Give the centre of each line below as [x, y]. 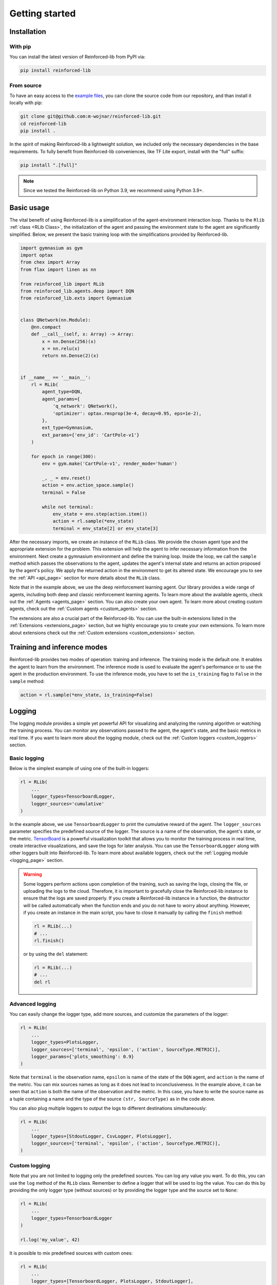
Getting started [43, 13]
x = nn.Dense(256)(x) [69, 341]
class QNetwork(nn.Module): [55, 320]
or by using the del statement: [56, 954]
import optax [37, 255]
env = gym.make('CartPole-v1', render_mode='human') [110, 464]
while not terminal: [68, 507]
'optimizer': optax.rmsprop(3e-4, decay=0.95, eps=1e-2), [127, 413]
